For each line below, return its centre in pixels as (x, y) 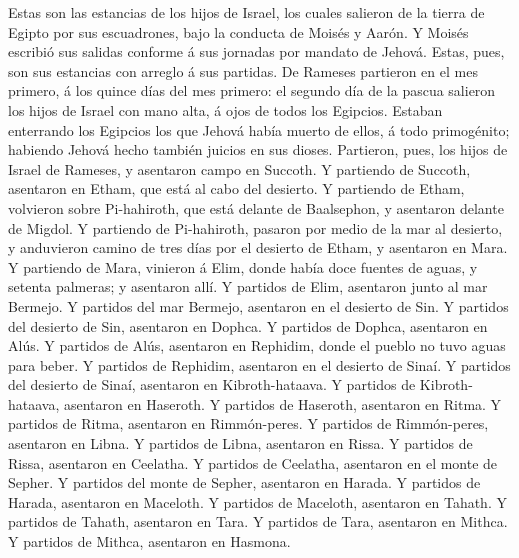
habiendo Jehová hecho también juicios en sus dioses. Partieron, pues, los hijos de (258, 149)
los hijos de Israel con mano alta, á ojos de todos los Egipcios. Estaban (225, 109)
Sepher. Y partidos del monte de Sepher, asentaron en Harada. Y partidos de (244, 482)
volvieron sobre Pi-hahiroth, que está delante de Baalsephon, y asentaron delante (256, 207)
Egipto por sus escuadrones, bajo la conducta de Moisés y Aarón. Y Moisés (238, 31)
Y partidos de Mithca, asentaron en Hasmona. (149, 541)
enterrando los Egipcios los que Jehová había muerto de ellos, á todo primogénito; (259, 129)
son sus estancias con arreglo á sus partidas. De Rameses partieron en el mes (243, 70)
